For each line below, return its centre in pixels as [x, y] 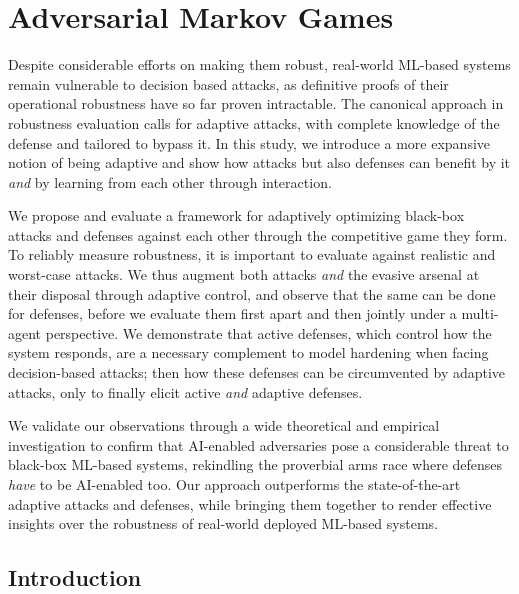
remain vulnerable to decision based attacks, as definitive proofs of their [228, 83]
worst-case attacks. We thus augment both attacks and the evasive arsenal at [244, 274]
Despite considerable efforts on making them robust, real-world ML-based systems [259, 64]
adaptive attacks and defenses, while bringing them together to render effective [250, 503]
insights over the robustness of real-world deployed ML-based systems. [223, 523]
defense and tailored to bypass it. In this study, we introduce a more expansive [249, 142]
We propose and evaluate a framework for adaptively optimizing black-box [236, 215]
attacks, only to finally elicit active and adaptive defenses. [185, 391]
